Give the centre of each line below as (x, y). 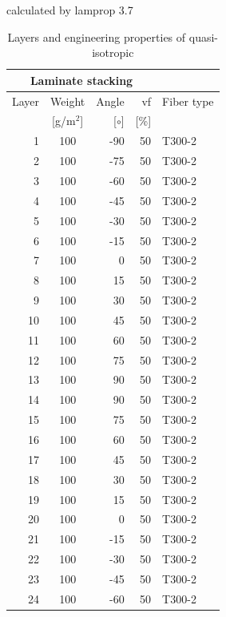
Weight (68, 101)
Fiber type (188, 101)
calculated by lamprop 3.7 (70, 10)
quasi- (203, 36)
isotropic (113, 52)
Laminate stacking (81, 80)
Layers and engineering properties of (97, 36)
